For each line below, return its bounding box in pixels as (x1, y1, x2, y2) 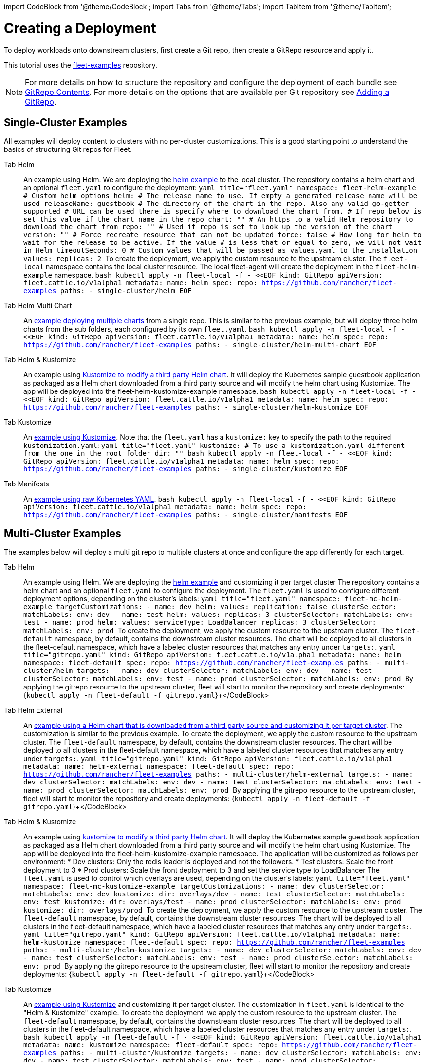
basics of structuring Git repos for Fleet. (4, 145, 132, 154)
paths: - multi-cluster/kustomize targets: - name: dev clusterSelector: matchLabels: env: (60, 1049, 422, 1057)
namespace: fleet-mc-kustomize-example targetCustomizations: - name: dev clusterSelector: (23, 882, 385, 891)
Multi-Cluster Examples (4, 527, 121, 540)
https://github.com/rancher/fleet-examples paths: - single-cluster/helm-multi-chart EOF (23, 341, 376, 349)
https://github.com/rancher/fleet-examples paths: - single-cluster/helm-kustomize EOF (23, 403, 369, 411)
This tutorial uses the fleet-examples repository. (4, 60, 158, 69)
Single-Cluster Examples (4, 116, 127, 129)
